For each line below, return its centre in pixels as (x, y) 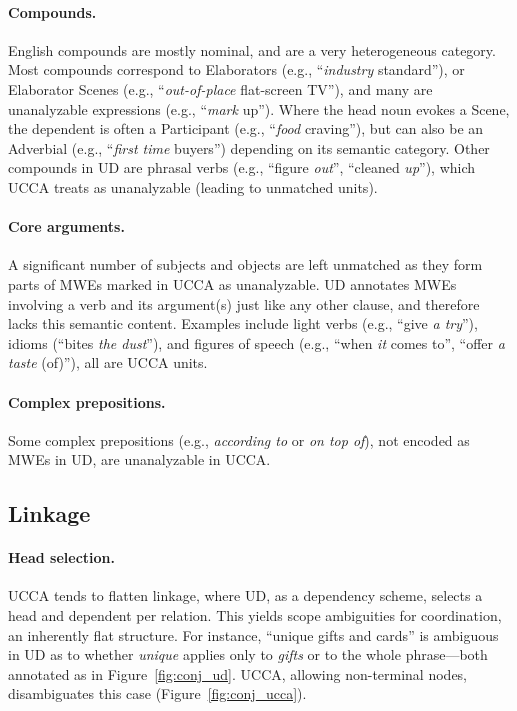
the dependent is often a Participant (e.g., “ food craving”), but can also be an (246, 128)
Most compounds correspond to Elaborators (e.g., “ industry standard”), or (236, 69)
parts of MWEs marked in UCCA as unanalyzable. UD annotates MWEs (232, 283)
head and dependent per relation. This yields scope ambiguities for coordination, (255, 615)
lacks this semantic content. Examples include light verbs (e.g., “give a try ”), (243, 323)
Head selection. (62, 557)
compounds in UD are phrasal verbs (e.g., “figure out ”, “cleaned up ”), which (242, 167)
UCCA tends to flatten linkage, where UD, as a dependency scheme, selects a (245, 595)
